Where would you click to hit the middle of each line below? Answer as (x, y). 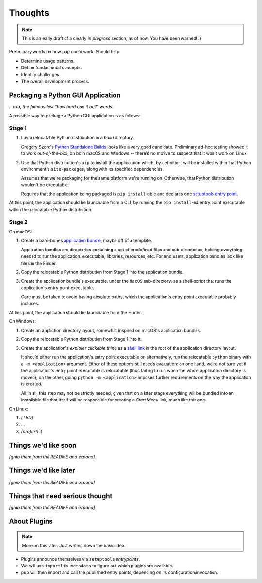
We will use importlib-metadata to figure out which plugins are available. (97, 566)
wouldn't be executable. (45, 185)
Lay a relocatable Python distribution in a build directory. (78, 138)
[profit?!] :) (32, 431)
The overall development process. (55, 81)
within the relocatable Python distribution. (51, 209)
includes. (30, 303)
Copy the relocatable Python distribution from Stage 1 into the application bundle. (102, 272)
